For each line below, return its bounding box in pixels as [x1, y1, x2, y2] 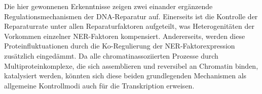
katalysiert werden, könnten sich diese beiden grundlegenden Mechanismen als [4, 70, 247, 81]
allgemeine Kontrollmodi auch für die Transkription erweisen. [4, 80, 195, 90]
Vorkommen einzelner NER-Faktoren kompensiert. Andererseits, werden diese [4, 30, 245, 41]
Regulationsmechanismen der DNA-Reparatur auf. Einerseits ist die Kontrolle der [4, 11, 258, 21]
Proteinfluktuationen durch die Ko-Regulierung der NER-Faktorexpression [4, 40, 235, 51]
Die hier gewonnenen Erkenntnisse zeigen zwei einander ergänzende [4, 1, 213, 11]
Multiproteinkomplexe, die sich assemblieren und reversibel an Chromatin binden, [4, 60, 258, 71]
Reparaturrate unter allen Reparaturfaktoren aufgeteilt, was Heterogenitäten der [4, 21, 254, 31]
